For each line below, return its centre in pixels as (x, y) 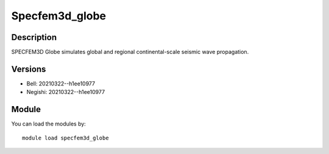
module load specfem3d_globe (65, 138)
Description (34, 37)
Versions (29, 69)
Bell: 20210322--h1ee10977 (61, 83)
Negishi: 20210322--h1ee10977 (66, 92)
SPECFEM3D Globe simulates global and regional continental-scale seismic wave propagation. (130, 52)
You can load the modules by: (49, 124)
